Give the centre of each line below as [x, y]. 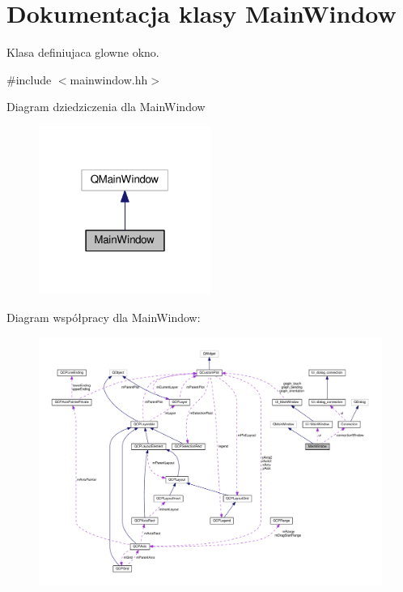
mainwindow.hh [109, 79]
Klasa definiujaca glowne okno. [83, 52]
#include [29, 79]
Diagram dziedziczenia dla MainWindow [106, 107]
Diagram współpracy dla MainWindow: [104, 317]
